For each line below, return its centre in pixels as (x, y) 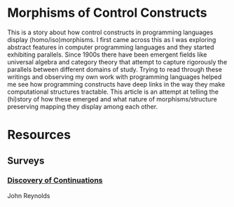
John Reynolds (29, 195)
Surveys (26, 160)
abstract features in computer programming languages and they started (111, 47)
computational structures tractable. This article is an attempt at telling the (113, 92)
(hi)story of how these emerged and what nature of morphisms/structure (112, 99)
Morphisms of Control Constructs (107, 13)
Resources (39, 135)
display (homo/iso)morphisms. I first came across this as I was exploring (112, 39)
